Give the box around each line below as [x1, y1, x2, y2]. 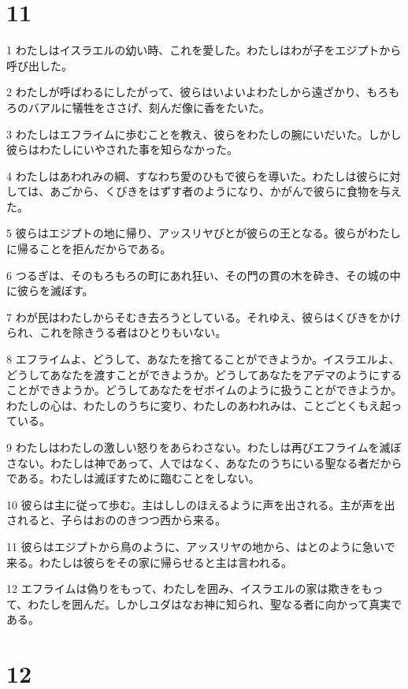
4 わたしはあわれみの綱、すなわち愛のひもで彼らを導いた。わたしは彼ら [6, 167, 379, 184]
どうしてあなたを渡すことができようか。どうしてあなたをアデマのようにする [6, 366, 402, 382]
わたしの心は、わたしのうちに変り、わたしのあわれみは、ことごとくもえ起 [6, 397, 391, 413]
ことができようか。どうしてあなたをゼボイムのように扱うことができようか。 [6, 382, 402, 398]
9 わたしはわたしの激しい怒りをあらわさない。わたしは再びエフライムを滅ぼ [6, 439, 402, 455]
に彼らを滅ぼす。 [6, 282, 94, 299]
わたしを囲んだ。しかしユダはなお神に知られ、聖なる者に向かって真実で [28, 595, 402, 612]
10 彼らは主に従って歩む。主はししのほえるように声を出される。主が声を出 [6, 496, 395, 512]
